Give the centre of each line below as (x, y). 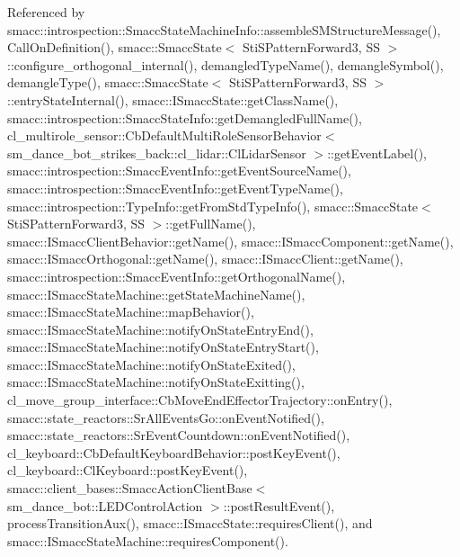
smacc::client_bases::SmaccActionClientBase (130, 488)
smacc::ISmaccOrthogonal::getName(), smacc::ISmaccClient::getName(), (205, 259)
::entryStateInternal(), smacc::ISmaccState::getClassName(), (173, 99)
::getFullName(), (211, 224)
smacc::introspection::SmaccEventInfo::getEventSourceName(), (179, 171)
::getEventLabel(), (377, 153)
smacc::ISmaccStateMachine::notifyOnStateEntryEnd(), (160, 329)
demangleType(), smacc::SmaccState (108, 82)
